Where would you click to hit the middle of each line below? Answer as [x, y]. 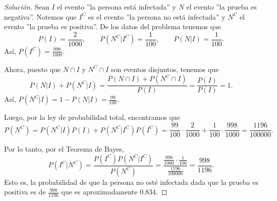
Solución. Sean [27, 7]
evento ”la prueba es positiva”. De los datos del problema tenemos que [113, 26]
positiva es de [25, 192]
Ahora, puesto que [33, 69]
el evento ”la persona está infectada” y [117, 7]
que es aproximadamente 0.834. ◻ [114, 192]
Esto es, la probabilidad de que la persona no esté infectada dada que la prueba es [131, 182]
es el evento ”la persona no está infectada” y [157, 16]
